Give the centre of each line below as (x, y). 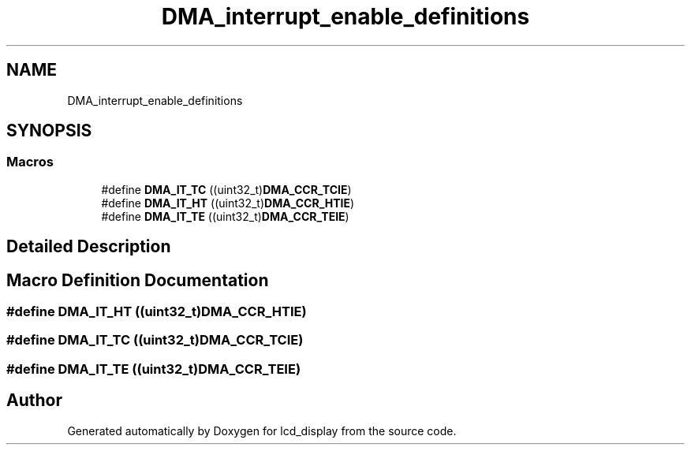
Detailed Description (89, 247)
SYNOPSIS (49, 131)
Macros (30, 162)
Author (34, 401)
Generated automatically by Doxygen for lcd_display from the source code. (262, 430)
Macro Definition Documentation (138, 280)
